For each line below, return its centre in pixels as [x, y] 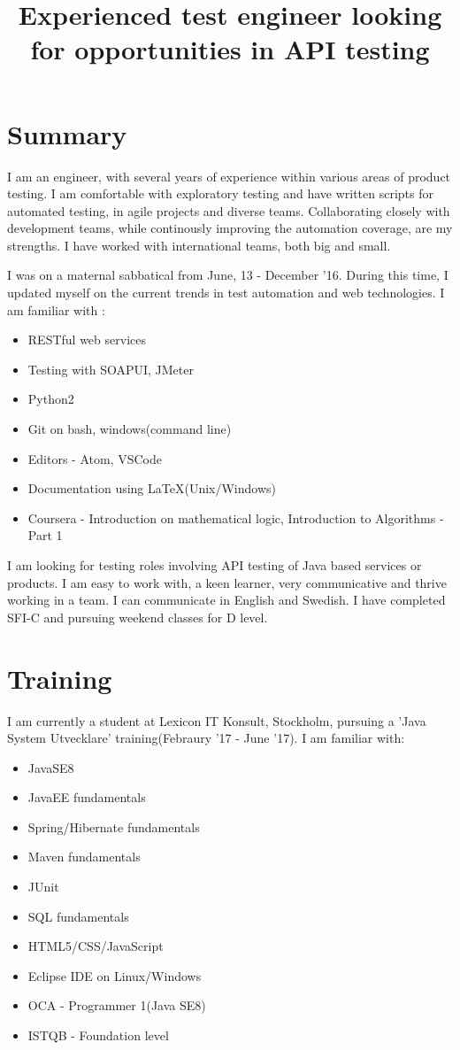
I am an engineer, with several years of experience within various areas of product [229, 176]
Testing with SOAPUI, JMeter [111, 369]
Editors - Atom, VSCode [95, 458]
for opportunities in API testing [230, 49]
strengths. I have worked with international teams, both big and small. [199, 245]
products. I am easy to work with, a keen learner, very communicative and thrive [227, 582]
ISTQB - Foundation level [98, 1035]
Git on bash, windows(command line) [130, 429]
